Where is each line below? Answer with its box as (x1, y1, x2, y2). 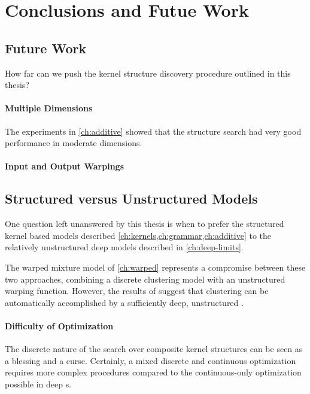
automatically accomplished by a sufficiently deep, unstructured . (5, 296, 244, 308)
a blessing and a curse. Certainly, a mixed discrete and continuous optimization (5, 354, 296, 366)
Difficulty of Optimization (5, 319, 114, 332)
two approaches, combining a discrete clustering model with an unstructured (5, 272, 285, 285)
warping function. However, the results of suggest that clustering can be (5, 284, 269, 297)
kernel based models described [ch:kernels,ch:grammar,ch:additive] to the (5, 229, 272, 241)
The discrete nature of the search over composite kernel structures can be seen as (5, 343, 303, 355)
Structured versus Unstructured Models (5, 189, 258, 208)
